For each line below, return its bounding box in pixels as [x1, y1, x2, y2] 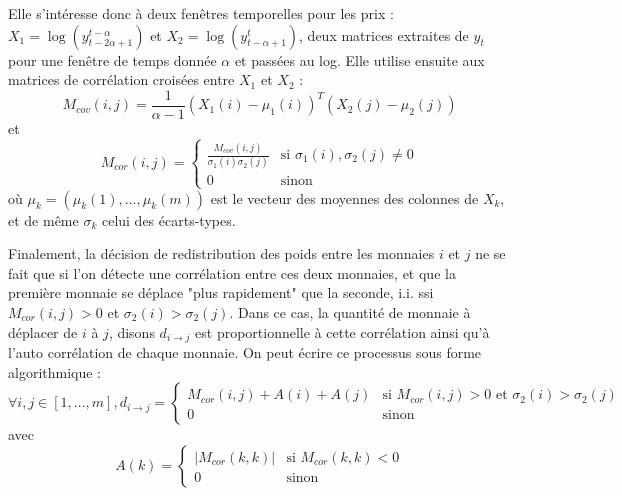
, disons [108, 321, 155, 342]
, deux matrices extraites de [299, 24, 469, 45]
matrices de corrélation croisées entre [8, 69, 235, 90]
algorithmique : [8, 361, 102, 382]
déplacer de [8, 321, 78, 342]
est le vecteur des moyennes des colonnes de [210, 187, 479, 208]
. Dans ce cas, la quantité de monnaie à [229, 302, 471, 322]
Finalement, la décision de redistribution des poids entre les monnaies [8, 243, 435, 264]
